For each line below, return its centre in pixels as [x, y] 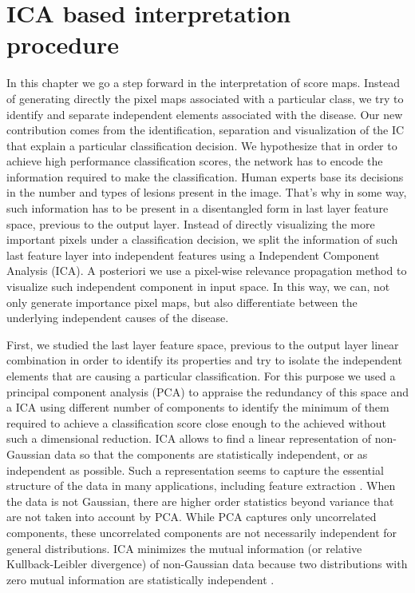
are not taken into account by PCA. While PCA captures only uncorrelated [192, 517]
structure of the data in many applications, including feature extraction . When [201, 486]
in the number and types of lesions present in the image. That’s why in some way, [207, 192]
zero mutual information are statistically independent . [140, 579]
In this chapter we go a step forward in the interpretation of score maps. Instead [203, 83]
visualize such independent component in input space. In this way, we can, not [198, 287]
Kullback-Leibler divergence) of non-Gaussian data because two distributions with [207, 564]
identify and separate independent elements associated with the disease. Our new [205, 114]
